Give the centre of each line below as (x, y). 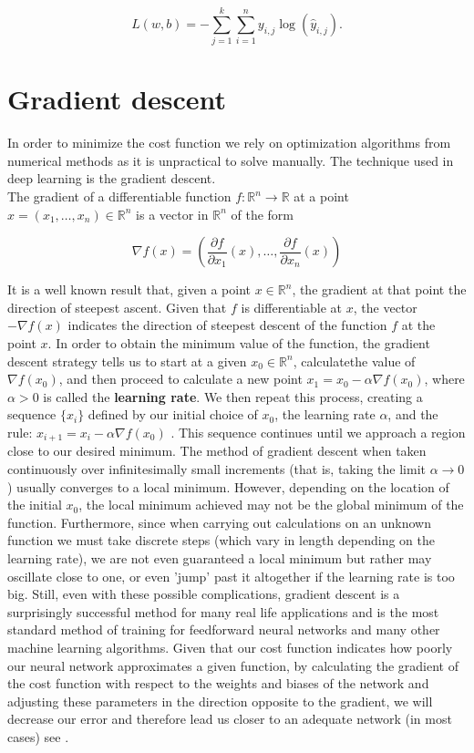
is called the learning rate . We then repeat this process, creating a (233, 396)
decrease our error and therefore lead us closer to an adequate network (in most (230, 719)
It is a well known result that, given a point (129, 289)
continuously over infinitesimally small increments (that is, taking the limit (216, 469)
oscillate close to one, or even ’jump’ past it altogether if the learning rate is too (231, 576)
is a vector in (172, 214)
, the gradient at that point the (379, 289)
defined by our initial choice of (173, 414)
